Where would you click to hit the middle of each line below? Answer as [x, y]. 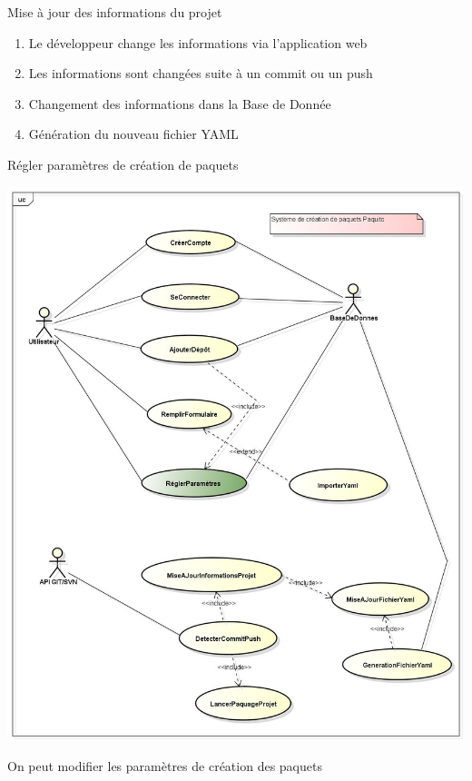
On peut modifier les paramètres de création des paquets [165, 766]
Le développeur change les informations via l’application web [198, 42]
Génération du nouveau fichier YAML [133, 134]
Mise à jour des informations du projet [115, 12]
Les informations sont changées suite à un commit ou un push [201, 73]
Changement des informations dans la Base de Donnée [180, 103]
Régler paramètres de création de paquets [123, 164]
